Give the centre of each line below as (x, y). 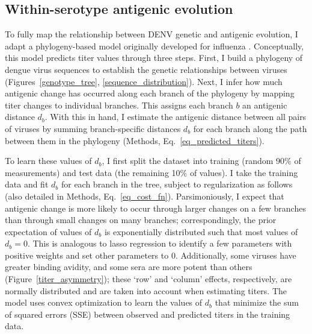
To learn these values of (48, 161)
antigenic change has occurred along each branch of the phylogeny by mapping (150, 93)
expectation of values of (48, 231)
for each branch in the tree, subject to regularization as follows (177, 184)
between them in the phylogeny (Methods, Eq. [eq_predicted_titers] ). (135, 140)
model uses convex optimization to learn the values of (104, 302)
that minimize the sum (257, 302)
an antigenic (265, 105)
